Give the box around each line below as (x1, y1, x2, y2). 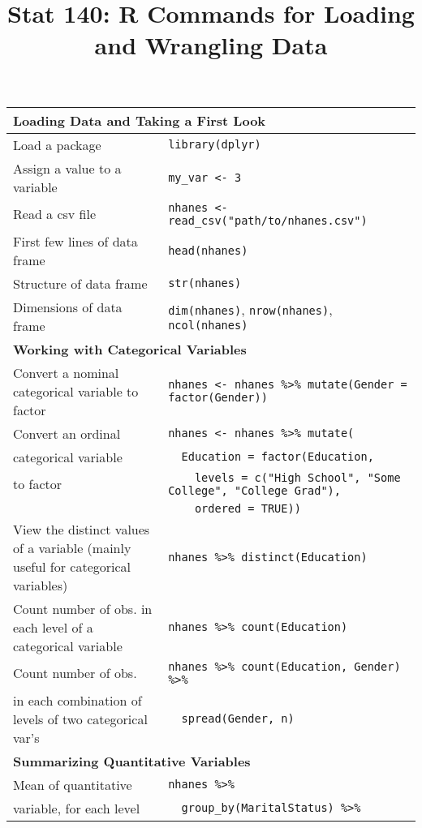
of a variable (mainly (13, 538, 131, 557)
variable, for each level (13, 798, 140, 817)
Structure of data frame (13, 273, 148, 293)
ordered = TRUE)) (194, 501, 301, 515)
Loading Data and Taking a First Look (13, 110, 266, 130)
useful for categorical (13, 556, 131, 576)
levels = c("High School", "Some (194, 470, 401, 484)
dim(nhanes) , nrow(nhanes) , (168, 300, 333, 320)
